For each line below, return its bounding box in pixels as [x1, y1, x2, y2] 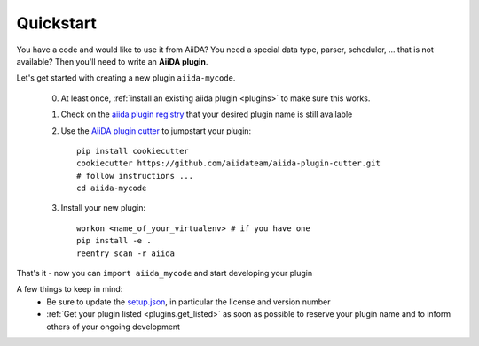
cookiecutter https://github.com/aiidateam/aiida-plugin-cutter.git [76, 158, 381, 168]
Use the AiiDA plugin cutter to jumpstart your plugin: [60, 125, 252, 136]
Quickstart [16, 13, 98, 33]
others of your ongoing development [46, 321, 181, 332]
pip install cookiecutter [76, 146, 190, 156]
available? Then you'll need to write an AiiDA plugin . [16, 56, 208, 66]
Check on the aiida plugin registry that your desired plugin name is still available [60, 109, 353, 119]
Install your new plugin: [60, 203, 146, 213]
